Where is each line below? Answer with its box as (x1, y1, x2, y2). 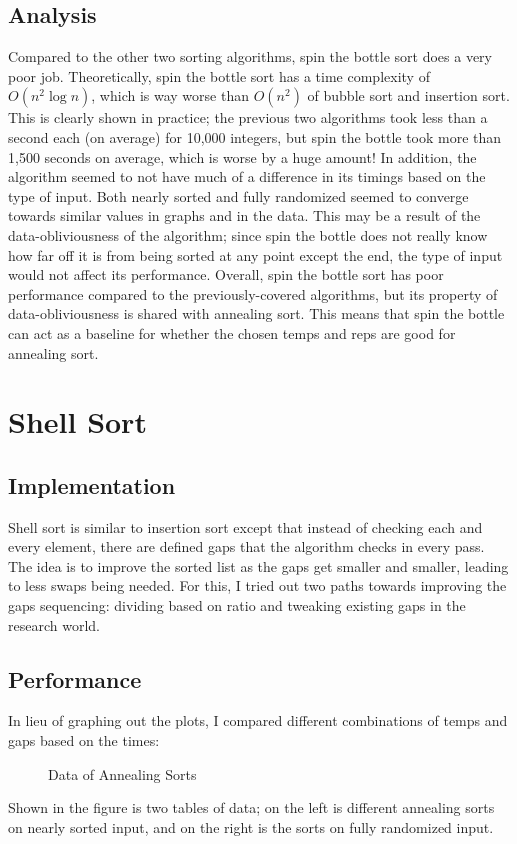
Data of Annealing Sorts (48, 763, 197, 784)
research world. (8, 614, 100, 635)
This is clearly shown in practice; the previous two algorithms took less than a (8, 107, 488, 128)
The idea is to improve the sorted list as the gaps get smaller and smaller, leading (8, 555, 509, 576)
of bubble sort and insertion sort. (307, 85, 510, 106)
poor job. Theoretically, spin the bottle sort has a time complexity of (8, 65, 430, 86)
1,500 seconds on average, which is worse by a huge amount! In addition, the (8, 146, 477, 167)
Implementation (8, 469, 176, 500)
